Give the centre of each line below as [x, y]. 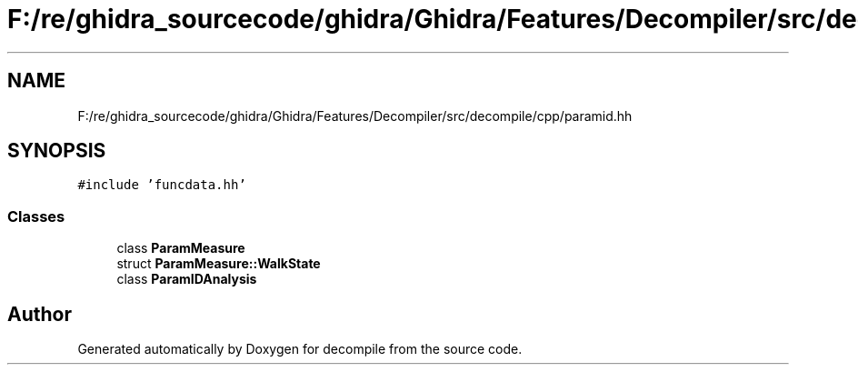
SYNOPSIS [57, 151]
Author [40, 314]
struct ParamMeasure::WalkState [219, 264]
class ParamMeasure [181, 248]
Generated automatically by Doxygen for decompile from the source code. [300, 349]
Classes [36, 216]
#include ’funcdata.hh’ [162, 185]
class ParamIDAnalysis [187, 279]
